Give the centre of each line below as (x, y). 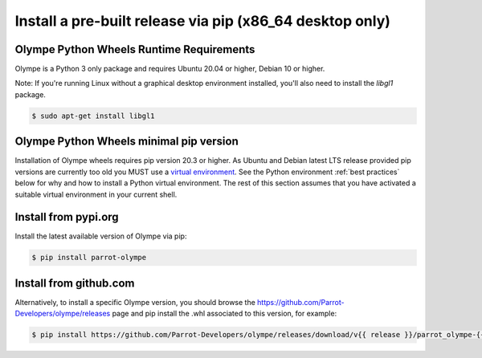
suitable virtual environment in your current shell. (96, 194)
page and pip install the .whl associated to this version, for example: (225, 314)
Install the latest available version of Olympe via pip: (101, 236)
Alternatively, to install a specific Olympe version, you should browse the (135, 302)
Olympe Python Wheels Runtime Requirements (135, 49)
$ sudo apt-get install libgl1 (94, 116)
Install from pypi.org (67, 217)
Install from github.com (75, 283)
